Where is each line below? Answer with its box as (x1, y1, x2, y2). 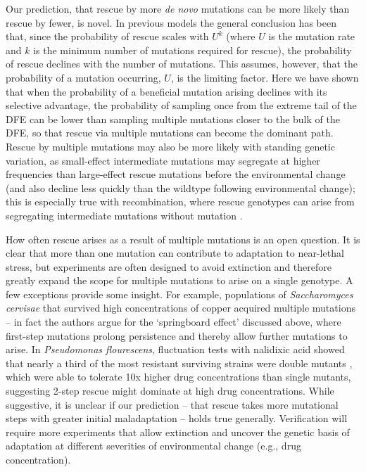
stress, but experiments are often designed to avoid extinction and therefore (6, 259, 332, 274)
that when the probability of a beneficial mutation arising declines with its (6, 84, 327, 98)
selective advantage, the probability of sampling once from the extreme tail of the (6, 98, 357, 113)
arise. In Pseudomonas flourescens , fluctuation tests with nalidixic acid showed (6, 342, 345, 357)
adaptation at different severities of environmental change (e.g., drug (6, 438, 301, 453)
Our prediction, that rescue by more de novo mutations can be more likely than (6, 1, 350, 15)
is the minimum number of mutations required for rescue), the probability (33, 42, 352, 57)
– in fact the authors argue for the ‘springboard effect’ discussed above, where (6, 314, 341, 329)
